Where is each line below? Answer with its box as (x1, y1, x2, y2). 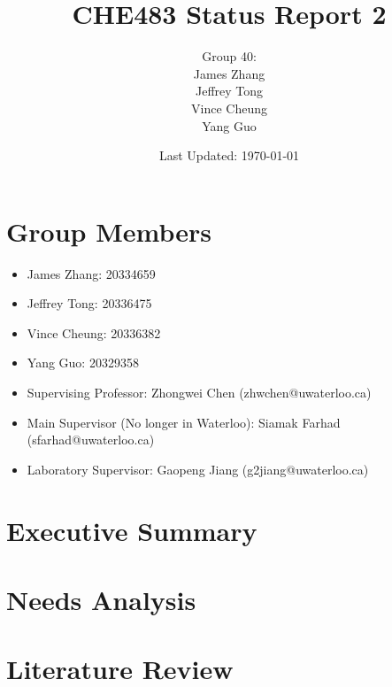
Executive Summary (6, 512, 257, 548)
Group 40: (202, 47, 257, 66)
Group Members (6, 212, 211, 249)
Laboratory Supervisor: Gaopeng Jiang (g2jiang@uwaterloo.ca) (27, 459, 369, 478)
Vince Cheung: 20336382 (27, 323, 161, 342)
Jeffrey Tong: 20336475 (27, 294, 152, 313)
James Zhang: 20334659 (27, 264, 156, 282)
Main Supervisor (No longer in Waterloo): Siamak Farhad (27, 413, 341, 431)
